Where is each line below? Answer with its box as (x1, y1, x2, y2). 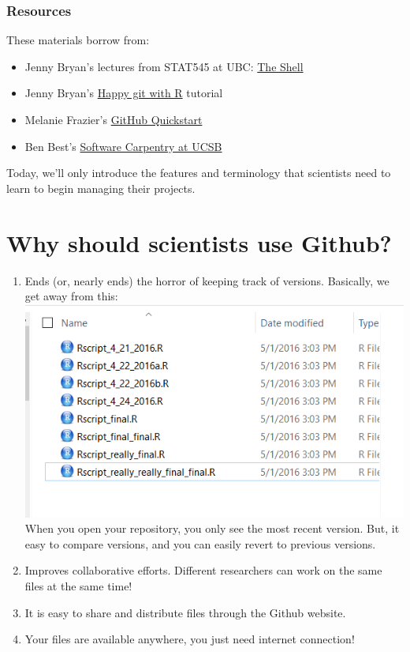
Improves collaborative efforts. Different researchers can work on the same (24, 562, 382, 579)
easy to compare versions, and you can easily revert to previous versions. (24, 535, 376, 552)
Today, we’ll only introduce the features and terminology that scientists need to (6, 164, 391, 181)
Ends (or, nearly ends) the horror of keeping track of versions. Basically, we (24, 272, 389, 288)
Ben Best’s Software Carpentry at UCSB (24, 138, 222, 154)
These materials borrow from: (6, 32, 150, 48)
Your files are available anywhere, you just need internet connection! (24, 631, 355, 647)
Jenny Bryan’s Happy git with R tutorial (24, 85, 223, 101)
